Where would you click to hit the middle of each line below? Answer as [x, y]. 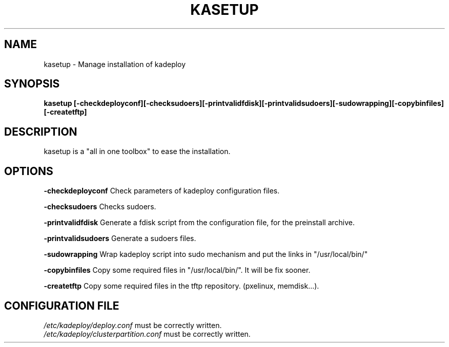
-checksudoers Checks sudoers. [100, 207]
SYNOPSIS [32, 84]
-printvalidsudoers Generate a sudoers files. [120, 238]
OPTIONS [29, 171]
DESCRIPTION [41, 132]
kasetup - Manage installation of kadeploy [115, 64]
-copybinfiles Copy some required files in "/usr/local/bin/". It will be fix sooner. [177, 270]
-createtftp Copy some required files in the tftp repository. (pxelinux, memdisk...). [181, 286]
